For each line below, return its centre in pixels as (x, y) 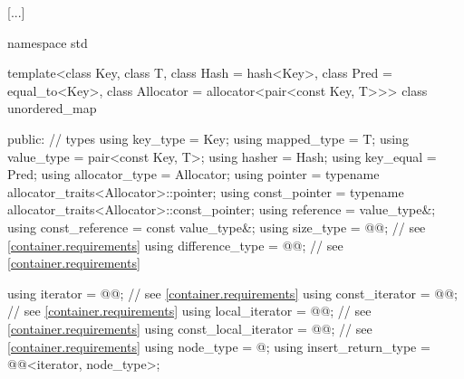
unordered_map (52, 108)
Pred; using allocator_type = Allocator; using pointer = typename (193, 174)
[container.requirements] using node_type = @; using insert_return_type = (219, 346)
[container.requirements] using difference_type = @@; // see (175, 245)
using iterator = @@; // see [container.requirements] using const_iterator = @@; (232, 293)
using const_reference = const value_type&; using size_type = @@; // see (217, 227)
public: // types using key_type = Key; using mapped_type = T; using (208, 138)
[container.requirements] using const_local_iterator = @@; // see (190, 328)
